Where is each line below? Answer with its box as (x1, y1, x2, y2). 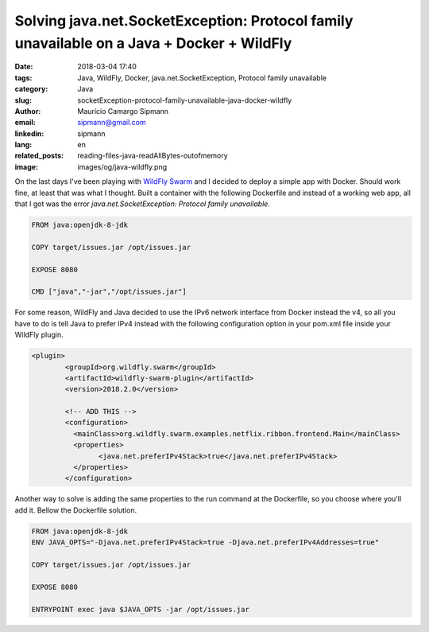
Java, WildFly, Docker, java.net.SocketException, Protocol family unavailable (77, 72, 327, 83)
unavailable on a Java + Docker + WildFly (14, 34, 292, 52)
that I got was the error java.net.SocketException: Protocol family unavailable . (14, 199, 270, 209)
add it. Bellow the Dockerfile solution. (14, 505, 137, 515)
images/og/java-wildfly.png (77, 162, 168, 171)
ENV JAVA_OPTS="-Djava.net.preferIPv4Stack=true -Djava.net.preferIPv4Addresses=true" (31, 538, 380, 547)
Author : (14, 106, 41, 115)
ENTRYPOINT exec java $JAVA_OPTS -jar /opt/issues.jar (31, 605, 249, 614)
